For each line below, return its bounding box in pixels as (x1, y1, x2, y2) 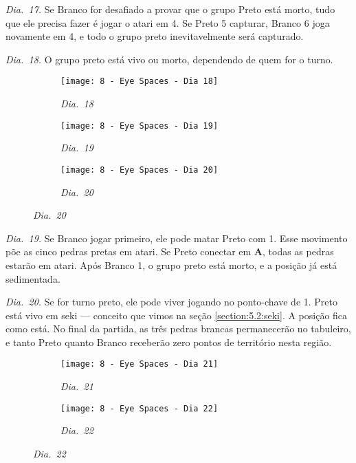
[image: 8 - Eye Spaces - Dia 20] (60, 164, 219, 175)
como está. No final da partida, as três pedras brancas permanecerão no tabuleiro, (5, 321, 351, 336)
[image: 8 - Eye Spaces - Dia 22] (60, 403, 219, 413)
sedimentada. (5, 271, 60, 286)
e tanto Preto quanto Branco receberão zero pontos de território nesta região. (5, 334, 332, 349)
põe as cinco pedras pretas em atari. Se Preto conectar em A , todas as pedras (5, 244, 334, 259)
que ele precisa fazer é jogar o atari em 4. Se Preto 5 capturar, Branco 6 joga (5, 15, 330, 30)
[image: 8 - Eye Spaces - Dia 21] (60, 359, 219, 369)
